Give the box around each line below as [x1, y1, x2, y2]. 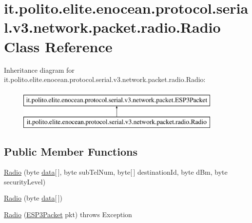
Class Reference [4, 36, 113, 56]
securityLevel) [4, 176, 46, 186]
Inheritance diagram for [4, 64, 75, 75]
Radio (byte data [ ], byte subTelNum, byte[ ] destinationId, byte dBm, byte [4, 167, 228, 177]
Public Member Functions [4, 144, 137, 159]
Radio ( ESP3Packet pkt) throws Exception [4, 209, 132, 219]
